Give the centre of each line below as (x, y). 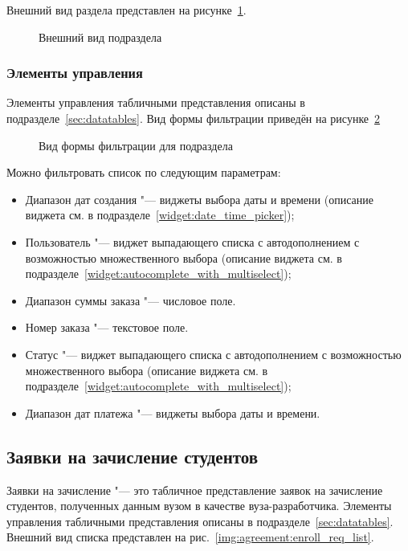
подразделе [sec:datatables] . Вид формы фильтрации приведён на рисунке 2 (194, 118)
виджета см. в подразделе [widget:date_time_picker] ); (160, 215)
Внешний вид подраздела (100, 37)
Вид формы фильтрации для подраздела (136, 145)
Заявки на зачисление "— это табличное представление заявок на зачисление (195, 490)
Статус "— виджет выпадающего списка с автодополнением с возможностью (213, 354)
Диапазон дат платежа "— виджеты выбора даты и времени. (173, 412)
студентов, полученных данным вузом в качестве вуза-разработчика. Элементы (199, 506)
